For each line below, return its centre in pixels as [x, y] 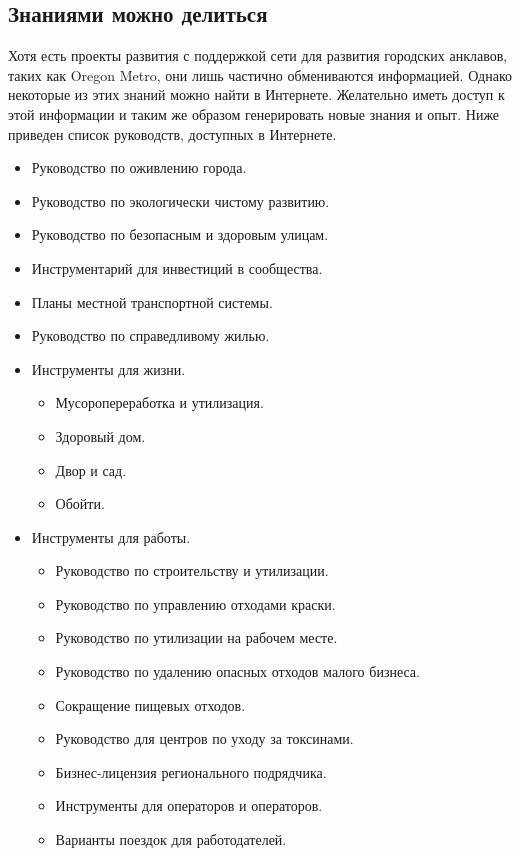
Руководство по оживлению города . [139, 167]
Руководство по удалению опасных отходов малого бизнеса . [237, 671]
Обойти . [80, 503]
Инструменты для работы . [111, 536]
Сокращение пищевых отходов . [150, 704]
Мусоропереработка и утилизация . [159, 402]
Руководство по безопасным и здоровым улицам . [180, 234]
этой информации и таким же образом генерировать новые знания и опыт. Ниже [254, 113]
